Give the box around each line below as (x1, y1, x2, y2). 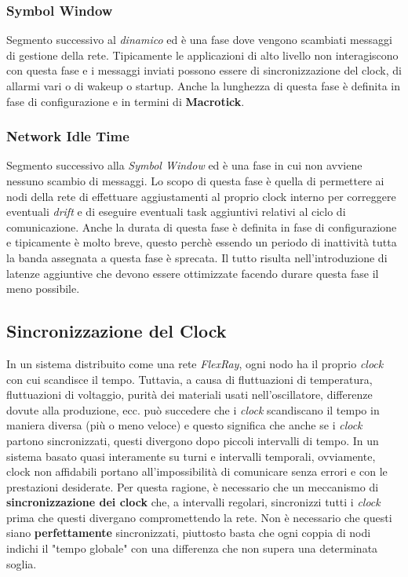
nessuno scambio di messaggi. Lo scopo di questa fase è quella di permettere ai (6, 173, 384, 188)
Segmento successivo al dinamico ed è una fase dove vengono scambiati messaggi (6, 31, 392, 48)
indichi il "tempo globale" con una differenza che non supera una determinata (6, 540, 378, 557)
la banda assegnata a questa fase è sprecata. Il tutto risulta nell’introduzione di (6, 249, 388, 265)
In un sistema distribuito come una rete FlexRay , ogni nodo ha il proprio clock (6, 355, 384, 371)
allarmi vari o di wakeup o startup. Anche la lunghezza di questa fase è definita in (6, 78, 401, 93)
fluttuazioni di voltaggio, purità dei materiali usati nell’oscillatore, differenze (6, 386, 373, 403)
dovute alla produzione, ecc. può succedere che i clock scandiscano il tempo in (6, 401, 380, 418)
